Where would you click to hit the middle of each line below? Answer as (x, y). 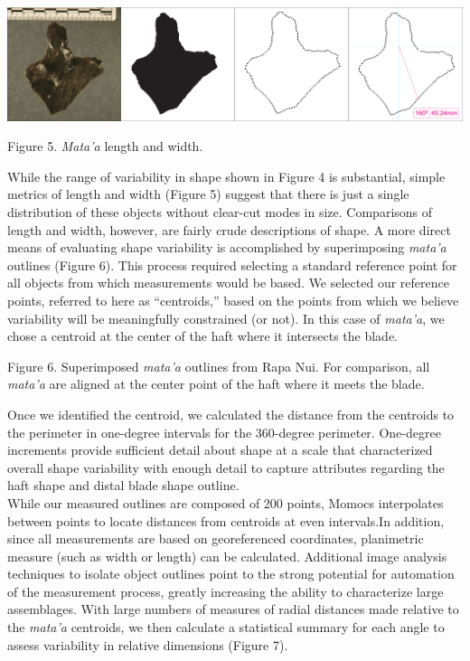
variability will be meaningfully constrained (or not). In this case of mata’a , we (226, 318)
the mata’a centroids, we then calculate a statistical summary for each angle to (226, 627)
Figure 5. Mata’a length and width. (105, 146)
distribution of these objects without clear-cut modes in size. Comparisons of (220, 212)
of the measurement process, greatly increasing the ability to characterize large (226, 591)
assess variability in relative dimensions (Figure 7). (148, 644)
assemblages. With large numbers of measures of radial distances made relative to (233, 609)
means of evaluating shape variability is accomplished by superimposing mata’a (227, 247)
